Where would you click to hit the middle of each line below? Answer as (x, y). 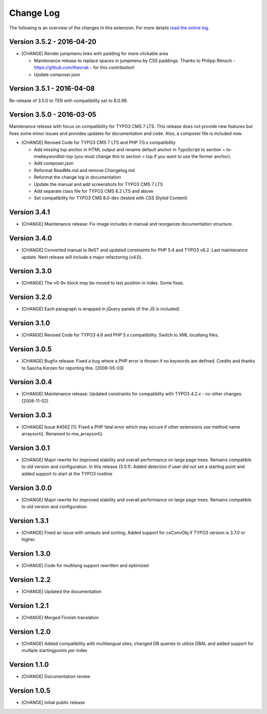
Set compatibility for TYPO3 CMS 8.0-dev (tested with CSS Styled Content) (111, 198)
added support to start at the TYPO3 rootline (67, 474)
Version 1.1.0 (29, 665)
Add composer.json (54, 163)
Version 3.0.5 (30, 349)
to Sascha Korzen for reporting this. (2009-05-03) (73, 368)
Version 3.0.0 (30, 488)
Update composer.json (57, 74)
